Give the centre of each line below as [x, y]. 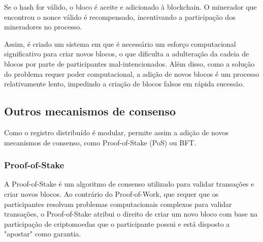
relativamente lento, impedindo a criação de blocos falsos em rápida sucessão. [124, 84]
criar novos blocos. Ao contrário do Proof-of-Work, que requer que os [111, 193]
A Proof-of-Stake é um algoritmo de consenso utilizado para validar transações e [129, 184]
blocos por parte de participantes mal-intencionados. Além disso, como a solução [129, 63]
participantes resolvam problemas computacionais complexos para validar [118, 204]
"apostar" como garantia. [43, 234]
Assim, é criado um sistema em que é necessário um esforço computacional [120, 43]
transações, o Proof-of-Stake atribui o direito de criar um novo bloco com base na [131, 214]
